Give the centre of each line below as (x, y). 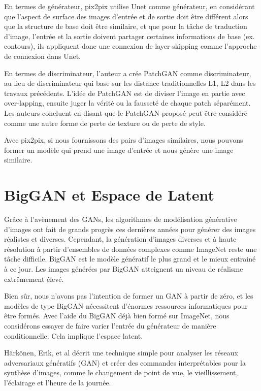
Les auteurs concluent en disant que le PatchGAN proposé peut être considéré (126, 112)
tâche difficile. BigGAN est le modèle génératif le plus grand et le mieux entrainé (130, 259)
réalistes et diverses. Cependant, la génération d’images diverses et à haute (120, 239)
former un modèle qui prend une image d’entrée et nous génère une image (119, 150)
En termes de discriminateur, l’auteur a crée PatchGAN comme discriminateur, (128, 73)
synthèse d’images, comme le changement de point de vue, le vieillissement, (121, 372)
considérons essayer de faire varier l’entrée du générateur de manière (110, 325)
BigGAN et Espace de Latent (109, 195)
